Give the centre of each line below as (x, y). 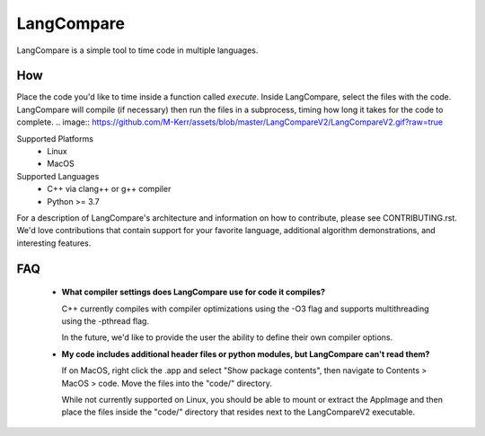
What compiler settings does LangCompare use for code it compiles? (193, 292)
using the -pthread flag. (106, 321)
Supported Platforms (55, 138)
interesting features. (54, 243)
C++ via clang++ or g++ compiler (109, 189)
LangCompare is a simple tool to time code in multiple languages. (137, 50)
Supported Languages (58, 176)
